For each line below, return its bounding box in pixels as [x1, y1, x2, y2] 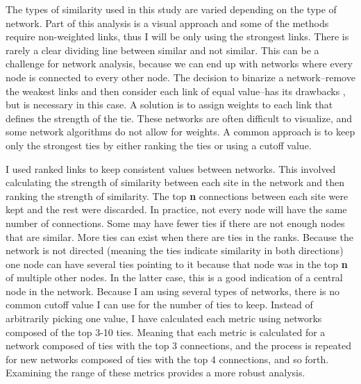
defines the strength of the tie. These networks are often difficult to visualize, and [6, 110, 353, 125]
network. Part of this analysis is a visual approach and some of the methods [6, 15, 329, 30]
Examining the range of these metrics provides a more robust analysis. [6, 365, 305, 380]
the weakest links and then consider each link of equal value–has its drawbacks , [6, 83, 346, 98]
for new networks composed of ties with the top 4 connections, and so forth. [6, 351, 329, 366]
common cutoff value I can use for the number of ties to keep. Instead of [6, 297, 313, 312]
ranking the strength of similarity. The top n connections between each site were [6, 188, 349, 203]
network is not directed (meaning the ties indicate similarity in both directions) [6, 243, 344, 258]
